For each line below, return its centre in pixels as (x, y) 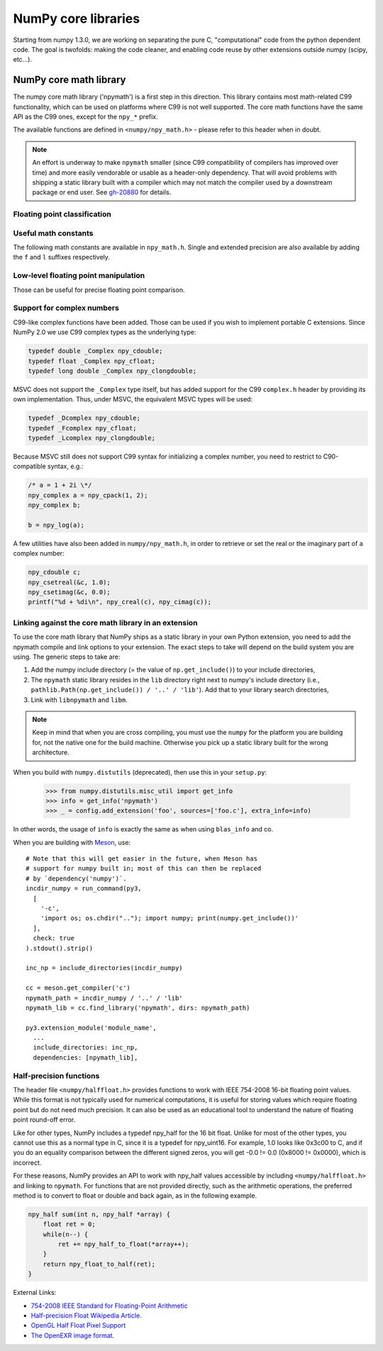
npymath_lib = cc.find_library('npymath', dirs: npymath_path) (138, 1008)
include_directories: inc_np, (85, 1048)
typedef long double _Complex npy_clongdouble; (112, 371)
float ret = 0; (69, 1224)
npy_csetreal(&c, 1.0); (70, 582)
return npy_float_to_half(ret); (99, 1264)
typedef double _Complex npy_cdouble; (95, 351)
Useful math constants (53, 233)
